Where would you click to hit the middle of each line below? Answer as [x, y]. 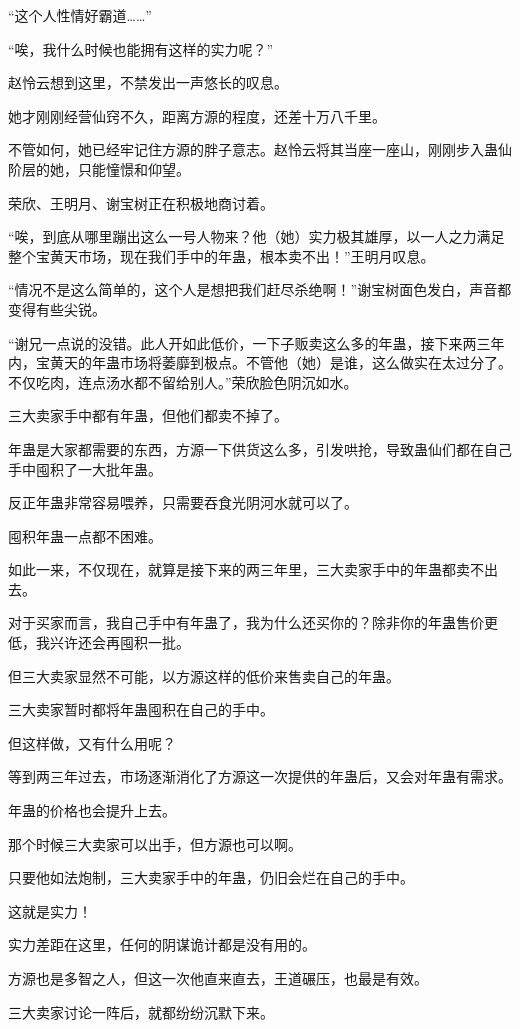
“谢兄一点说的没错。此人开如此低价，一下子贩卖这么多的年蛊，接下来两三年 [256, 342]
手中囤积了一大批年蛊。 [85, 468]
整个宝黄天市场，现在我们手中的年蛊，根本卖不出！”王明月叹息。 [221, 255]
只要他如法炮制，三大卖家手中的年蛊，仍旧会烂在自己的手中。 [211, 877]
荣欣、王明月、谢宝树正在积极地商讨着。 [141, 202]
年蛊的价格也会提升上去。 [92, 810]
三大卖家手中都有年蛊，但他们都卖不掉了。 [148, 415]
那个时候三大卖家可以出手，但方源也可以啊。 [155, 843]
